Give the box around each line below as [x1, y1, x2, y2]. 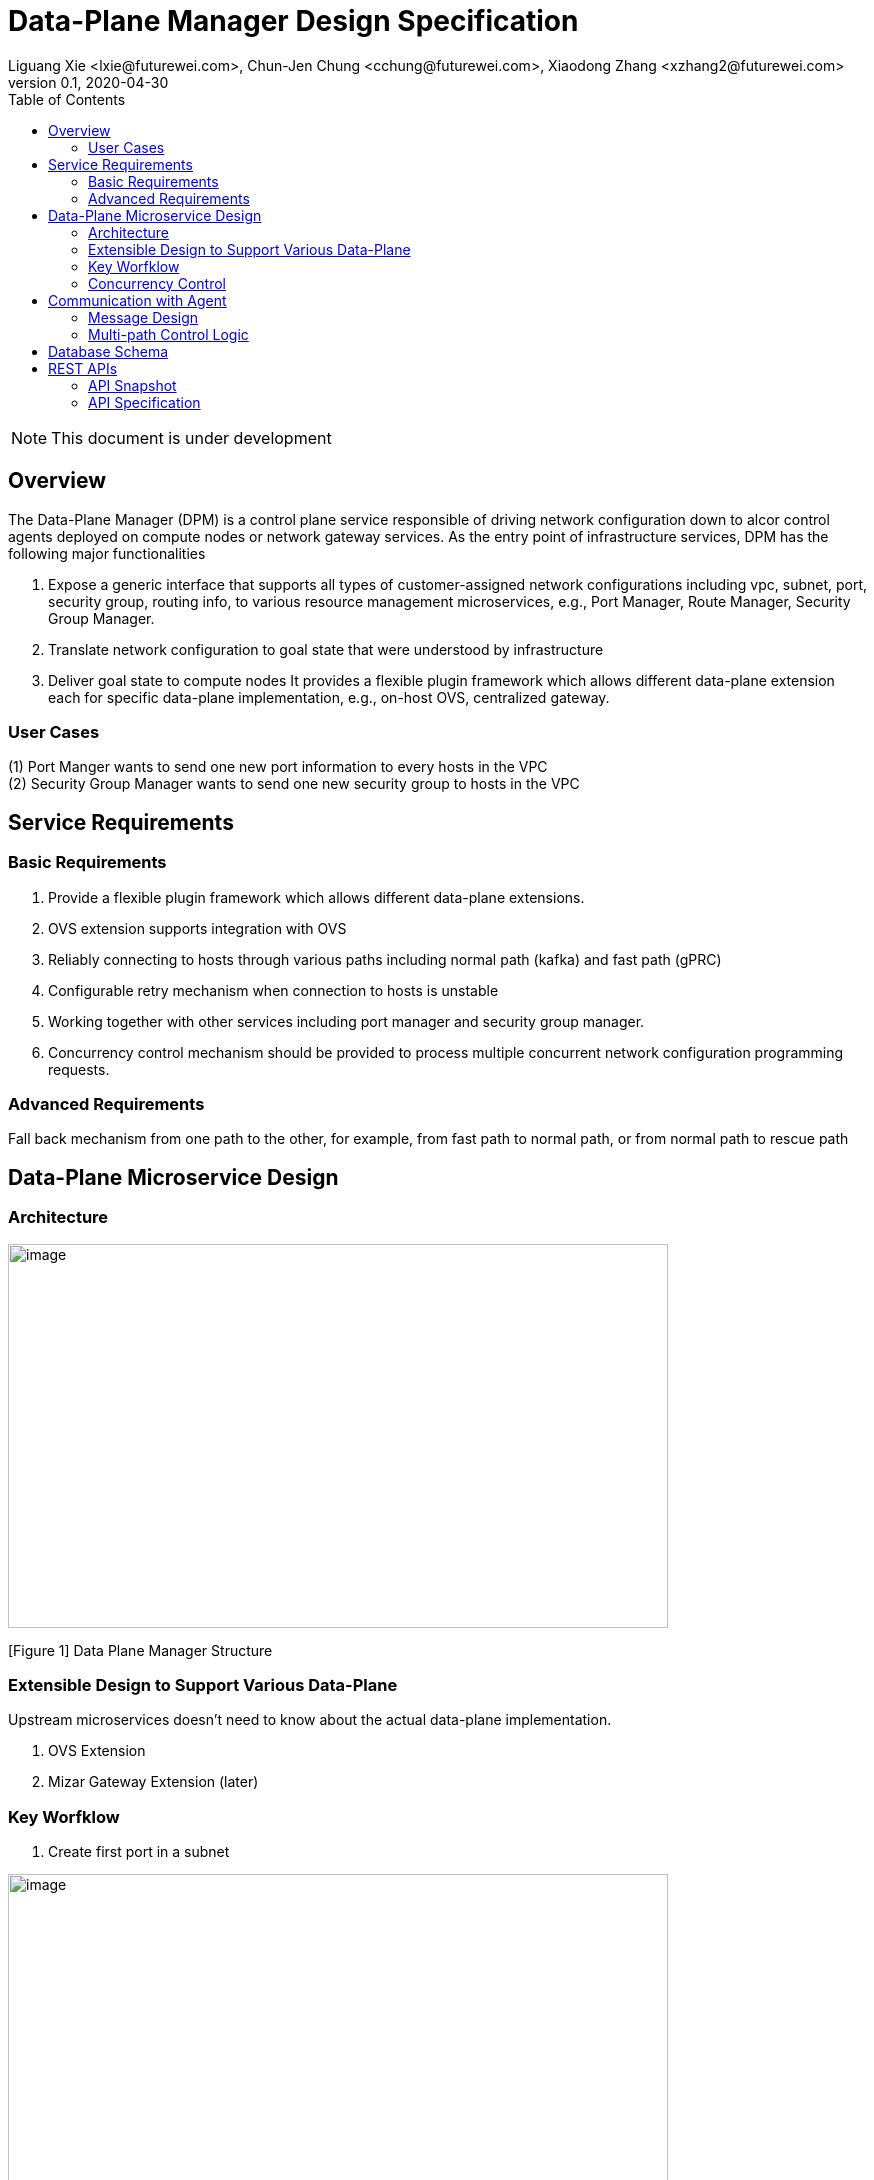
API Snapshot [88, 376, 177, 394]
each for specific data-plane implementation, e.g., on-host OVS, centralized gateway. [48, 688, 610, 706]
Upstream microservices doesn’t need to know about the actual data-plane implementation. [8, 1711, 612, 1729]
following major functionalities [8, 544, 206, 562]
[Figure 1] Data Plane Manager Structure [8, 1641, 273, 1659]
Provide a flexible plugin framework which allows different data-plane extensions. [48, 888, 585, 906]
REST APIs [48, 359, 118, 377]
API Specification [88, 393, 201, 411]
